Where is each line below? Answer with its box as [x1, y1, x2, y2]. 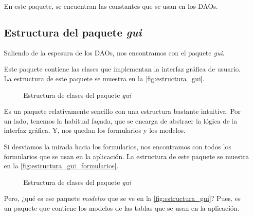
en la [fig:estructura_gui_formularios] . [4, 161, 119, 171]
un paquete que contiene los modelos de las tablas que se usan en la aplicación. [4, 202, 239, 213]
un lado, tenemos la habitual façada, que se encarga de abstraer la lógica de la [4, 115, 237, 126]
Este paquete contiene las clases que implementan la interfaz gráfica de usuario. [4, 64, 241, 74]
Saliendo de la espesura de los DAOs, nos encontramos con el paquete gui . [4, 47, 225, 57]
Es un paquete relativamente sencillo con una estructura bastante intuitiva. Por [4, 106, 241, 116]
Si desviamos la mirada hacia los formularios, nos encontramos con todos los [4, 141, 232, 151]
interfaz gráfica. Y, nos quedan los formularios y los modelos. [4, 125, 186, 135]
